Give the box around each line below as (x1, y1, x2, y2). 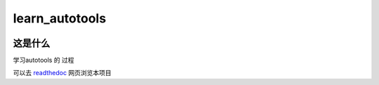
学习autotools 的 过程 (13, 56, 74, 65)
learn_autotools (13, 11, 107, 26)
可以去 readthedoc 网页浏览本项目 (13, 69, 112, 77)
